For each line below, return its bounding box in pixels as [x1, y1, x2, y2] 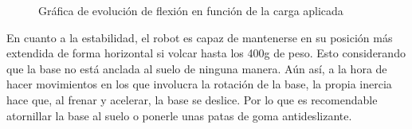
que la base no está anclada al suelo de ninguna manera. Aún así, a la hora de [6, 60, 387, 76]
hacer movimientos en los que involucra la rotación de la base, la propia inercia [6, 76, 392, 92]
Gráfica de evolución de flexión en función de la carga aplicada [38, 2, 343, 18]
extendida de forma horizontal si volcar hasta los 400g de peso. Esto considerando [6, 45, 406, 61]
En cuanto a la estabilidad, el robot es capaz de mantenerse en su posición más [6, 29, 393, 45]
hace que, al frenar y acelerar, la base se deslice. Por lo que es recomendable [6, 91, 378, 107]
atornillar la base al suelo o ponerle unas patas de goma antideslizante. [6, 107, 352, 123]
